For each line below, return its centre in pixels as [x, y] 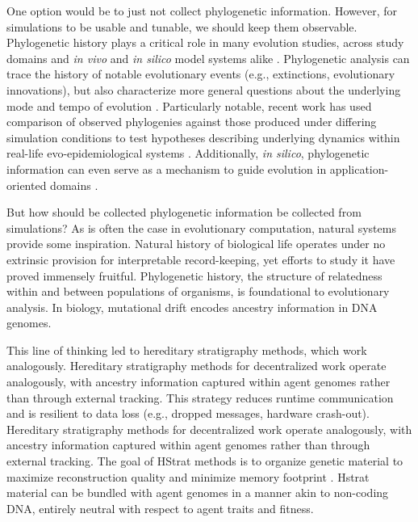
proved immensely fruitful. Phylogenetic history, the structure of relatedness [194, 275]
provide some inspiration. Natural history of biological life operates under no [196, 244]
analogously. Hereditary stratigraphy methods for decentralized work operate [196, 366]
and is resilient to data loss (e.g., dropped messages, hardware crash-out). [188, 413]
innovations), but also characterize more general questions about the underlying [204, 89]
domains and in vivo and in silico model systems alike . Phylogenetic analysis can [208, 58]
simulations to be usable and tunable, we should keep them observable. [182, 26]
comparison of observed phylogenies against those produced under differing [192, 122]
